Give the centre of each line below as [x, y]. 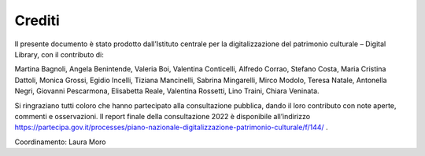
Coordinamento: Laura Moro [60, 142]
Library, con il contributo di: [59, 54]
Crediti [37, 20]
